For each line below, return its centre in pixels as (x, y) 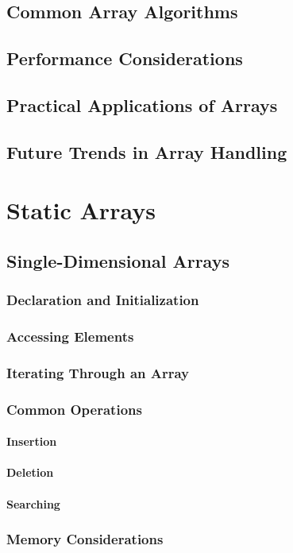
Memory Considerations (85, 539)
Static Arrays (81, 210)
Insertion (32, 441)
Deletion (30, 472)
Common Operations (74, 409)
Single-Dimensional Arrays (118, 260)
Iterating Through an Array (98, 372)
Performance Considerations (125, 58)
